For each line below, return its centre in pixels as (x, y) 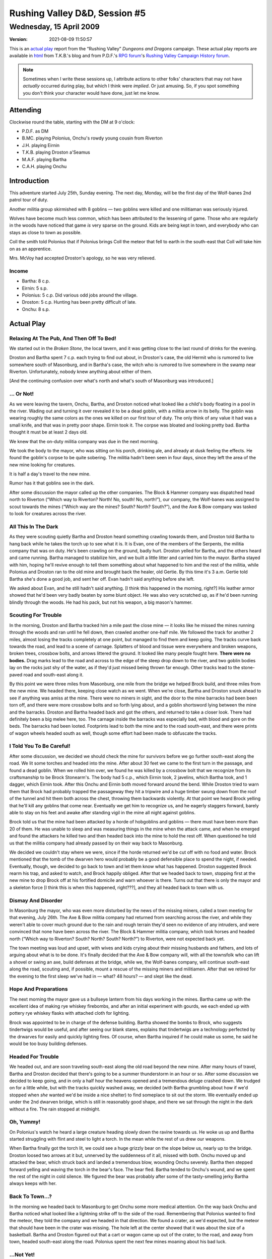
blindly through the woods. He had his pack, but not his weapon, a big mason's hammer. (101, 602)
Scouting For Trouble (36, 615)
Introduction (29, 181)
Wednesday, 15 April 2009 (55, 27)
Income (19, 271)
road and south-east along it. (54, 674)
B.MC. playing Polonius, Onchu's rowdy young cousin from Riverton (92, 138)
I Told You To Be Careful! (40, 746)
